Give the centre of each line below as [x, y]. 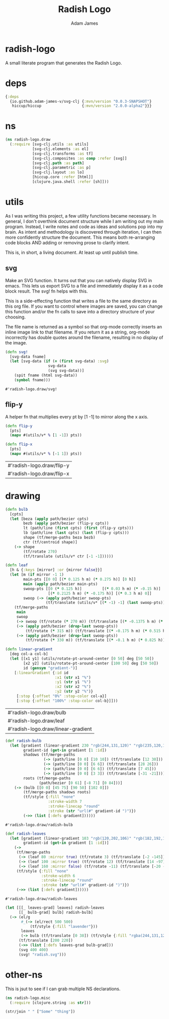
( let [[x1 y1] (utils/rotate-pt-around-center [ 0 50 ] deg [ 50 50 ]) [82, 659]
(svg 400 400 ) [33, 950]
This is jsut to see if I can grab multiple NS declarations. [63, 989]
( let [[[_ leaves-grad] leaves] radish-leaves [55, 908]
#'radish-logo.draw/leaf [36, 720]
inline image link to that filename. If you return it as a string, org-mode [77, 332]
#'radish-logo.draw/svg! [31, 389]
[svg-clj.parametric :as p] [62, 168]
